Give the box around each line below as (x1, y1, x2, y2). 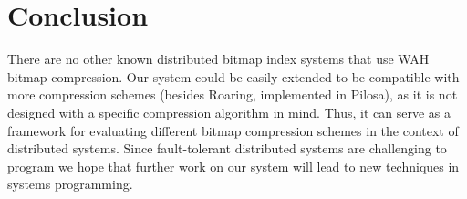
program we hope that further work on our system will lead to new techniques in (7, 156, 460, 175)
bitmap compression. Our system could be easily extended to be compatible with (7, 67, 460, 86)
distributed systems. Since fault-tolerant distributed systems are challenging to (7, 139, 447, 158)
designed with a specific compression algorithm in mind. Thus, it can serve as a (7, 102, 451, 121)
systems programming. (7, 174, 133, 194)
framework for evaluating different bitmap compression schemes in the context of (7, 120, 459, 140)
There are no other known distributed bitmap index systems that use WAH (7, 49, 430, 68)
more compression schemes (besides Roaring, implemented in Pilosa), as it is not (7, 85, 458, 104)
